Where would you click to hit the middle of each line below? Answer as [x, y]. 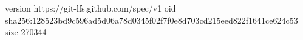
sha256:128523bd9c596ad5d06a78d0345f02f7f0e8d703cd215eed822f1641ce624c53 [151, 20]
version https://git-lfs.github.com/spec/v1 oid [90, 8]
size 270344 [26, 32]
